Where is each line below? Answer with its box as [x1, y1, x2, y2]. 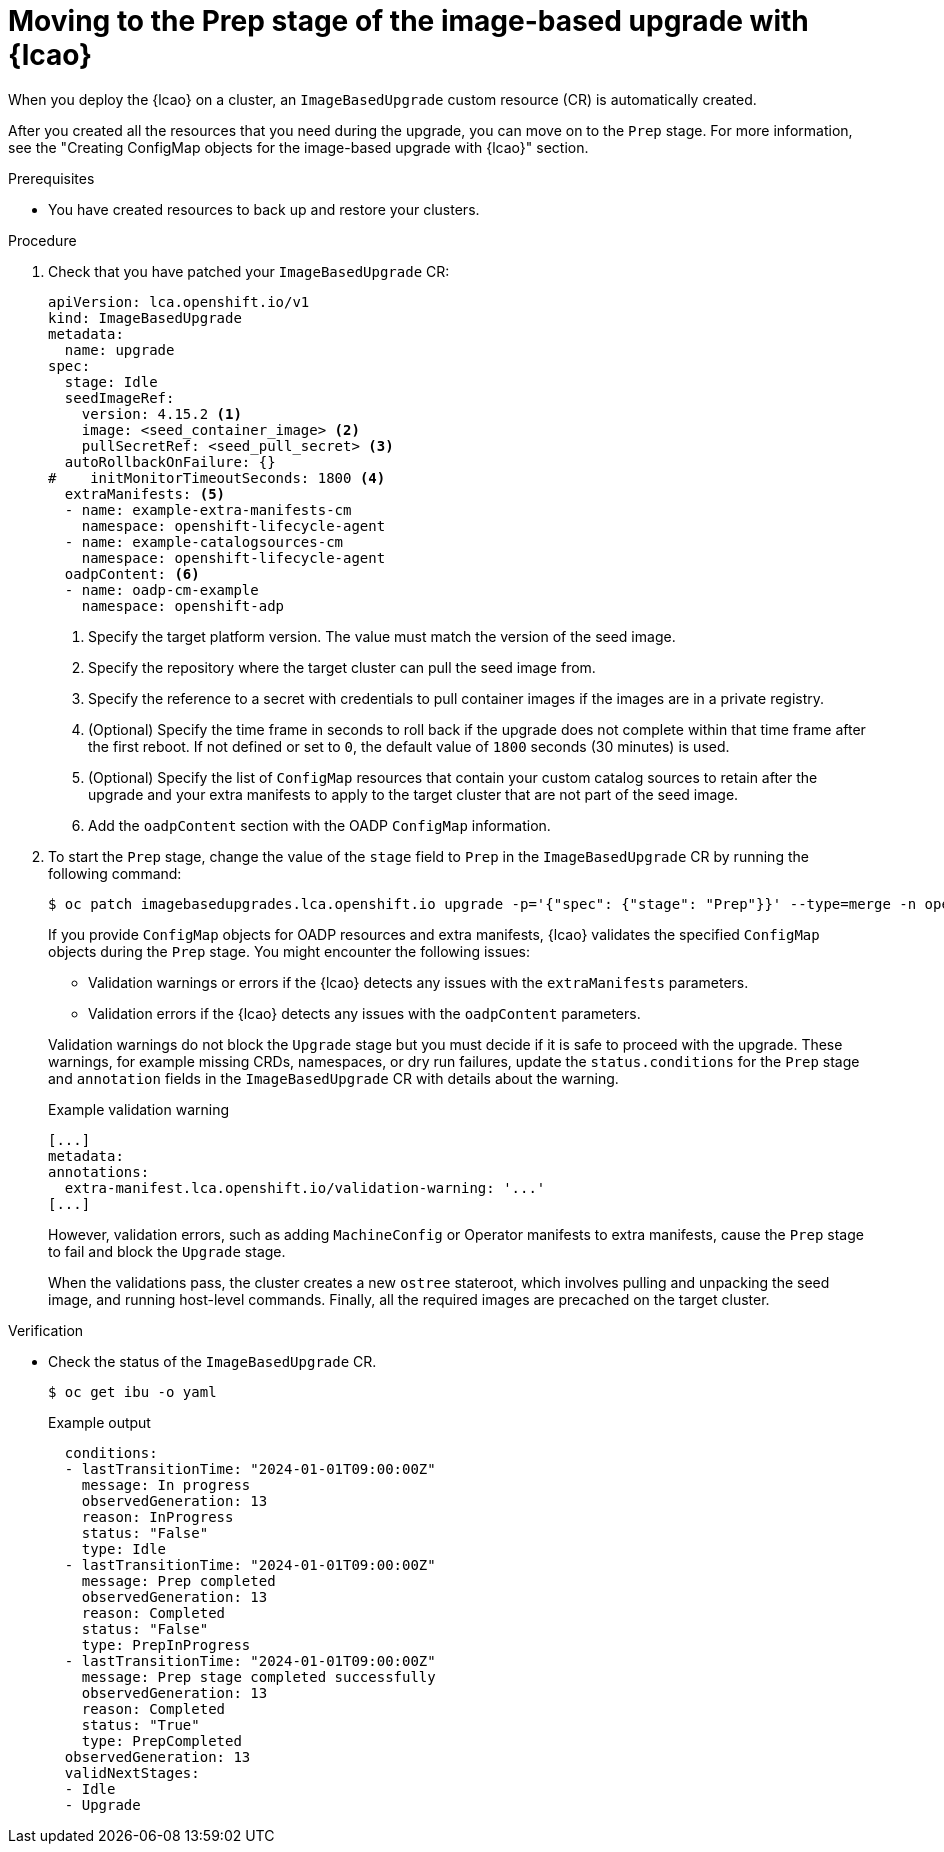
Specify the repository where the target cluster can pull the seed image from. [88, 658, 596, 676]
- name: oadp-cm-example [64, 581, 259, 598]
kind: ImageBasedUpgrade [48, 309, 242, 326]
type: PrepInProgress [81, 1636, 251, 1653]
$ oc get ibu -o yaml [48, 1383, 217, 1400]
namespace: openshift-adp [81, 597, 285, 614]
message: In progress [81, 1476, 251, 1493]
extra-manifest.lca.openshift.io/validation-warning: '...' [64, 1179, 546, 1196]
